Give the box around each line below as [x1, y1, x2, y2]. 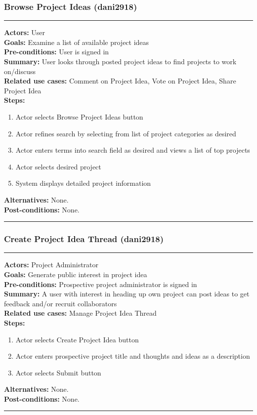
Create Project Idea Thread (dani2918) [4, 233, 164, 245]
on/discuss [4, 66, 36, 76]
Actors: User [4, 27, 45, 38]
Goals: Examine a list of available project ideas [4, 37, 149, 47]
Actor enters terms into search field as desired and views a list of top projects [15, 145, 250, 155]
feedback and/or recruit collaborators [4, 298, 117, 308]
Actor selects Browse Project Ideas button [15, 111, 143, 122]
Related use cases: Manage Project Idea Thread [4, 308, 157, 318]
